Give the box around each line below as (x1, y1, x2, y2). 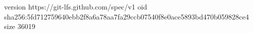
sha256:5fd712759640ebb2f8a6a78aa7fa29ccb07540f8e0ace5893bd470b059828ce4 (4, 11, 249, 21)
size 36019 (4, 21, 36, 31)
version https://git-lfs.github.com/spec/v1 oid (4, 1, 147, 11)
